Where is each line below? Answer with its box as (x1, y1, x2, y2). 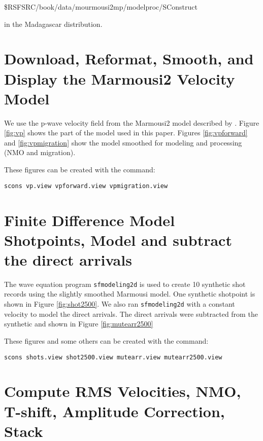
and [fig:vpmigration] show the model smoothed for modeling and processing (4, 137, 242, 148)
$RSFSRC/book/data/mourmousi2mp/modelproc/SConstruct (4, 2, 198, 12)
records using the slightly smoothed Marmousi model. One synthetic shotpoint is (4, 288, 255, 299)
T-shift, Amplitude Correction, (4, 400, 225, 421)
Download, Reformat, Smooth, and (4, 48, 254, 69)
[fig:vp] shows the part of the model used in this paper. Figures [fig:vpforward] (4, 127, 248, 138)
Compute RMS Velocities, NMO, (4, 381, 241, 401)
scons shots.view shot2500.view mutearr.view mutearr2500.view (4, 353, 222, 361)
